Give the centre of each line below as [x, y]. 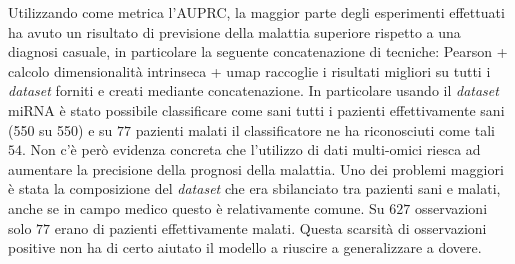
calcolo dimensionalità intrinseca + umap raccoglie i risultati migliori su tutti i [249, 70]
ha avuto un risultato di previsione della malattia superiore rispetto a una [234, 31]
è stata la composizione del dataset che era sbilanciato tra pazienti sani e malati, [254, 188]
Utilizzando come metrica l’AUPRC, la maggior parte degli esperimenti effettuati [256, 12]
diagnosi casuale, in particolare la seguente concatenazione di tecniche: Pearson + [258, 51]
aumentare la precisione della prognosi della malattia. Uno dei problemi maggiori [256, 168]
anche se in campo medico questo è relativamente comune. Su [196, 207]
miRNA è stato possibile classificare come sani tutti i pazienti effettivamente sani [256, 109]
